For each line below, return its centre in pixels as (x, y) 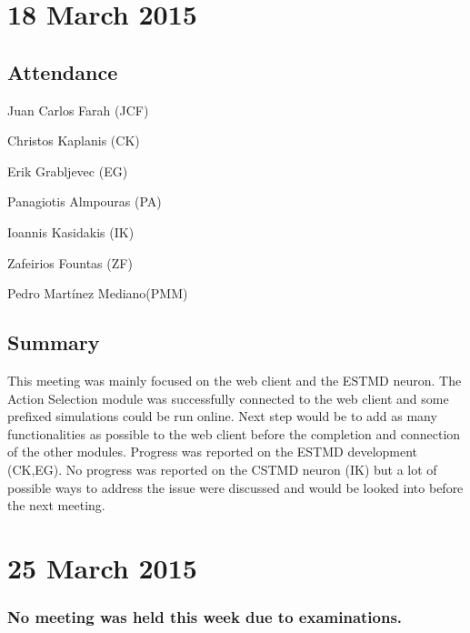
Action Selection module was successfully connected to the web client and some (228, 398)
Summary (54, 342)
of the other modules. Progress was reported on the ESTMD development (213, 452)
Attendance (63, 71)
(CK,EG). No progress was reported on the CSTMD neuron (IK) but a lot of (222, 469)
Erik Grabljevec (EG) (68, 171)
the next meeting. (56, 505)
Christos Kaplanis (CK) (74, 141)
